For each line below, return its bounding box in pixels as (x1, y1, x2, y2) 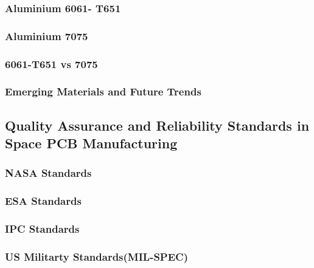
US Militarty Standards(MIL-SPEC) (5, 249, 188, 264)
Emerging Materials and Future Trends (5, 84, 201, 99)
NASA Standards (5, 165, 92, 180)
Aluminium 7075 (5, 28, 88, 43)
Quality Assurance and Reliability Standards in (5, 115, 310, 134)
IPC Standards (5, 221, 80, 236)
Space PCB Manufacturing (5, 134, 178, 153)
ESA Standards (5, 193, 82, 208)
